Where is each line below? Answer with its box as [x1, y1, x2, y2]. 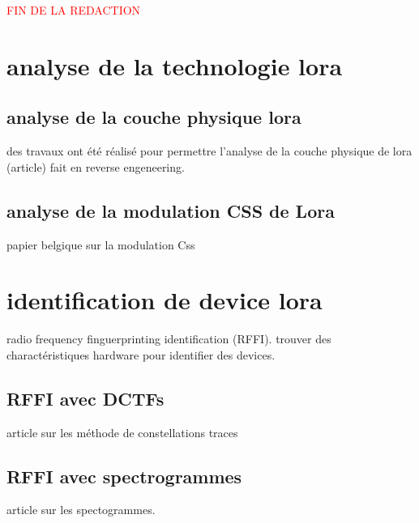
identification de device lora [6, 283, 323, 317]
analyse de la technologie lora [6, 49, 343, 82]
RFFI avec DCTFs [6, 385, 165, 410]
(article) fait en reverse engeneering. [6, 158, 185, 175]
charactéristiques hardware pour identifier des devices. [6, 346, 276, 363]
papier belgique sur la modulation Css [6, 236, 195, 253]
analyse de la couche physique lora [6, 104, 301, 130]
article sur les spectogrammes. [6, 501, 156, 518]
